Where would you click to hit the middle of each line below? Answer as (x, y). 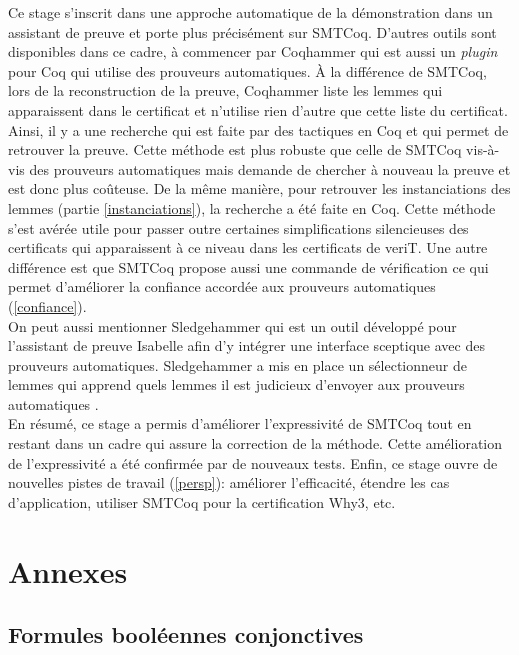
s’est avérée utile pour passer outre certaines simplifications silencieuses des (238, 227)
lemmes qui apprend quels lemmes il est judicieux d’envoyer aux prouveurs (236, 384)
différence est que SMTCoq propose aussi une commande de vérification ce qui (248, 266)
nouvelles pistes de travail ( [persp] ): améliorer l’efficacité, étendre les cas (229, 482)
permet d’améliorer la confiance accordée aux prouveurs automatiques (222, 286)
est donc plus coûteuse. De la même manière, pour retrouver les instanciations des (259, 188)
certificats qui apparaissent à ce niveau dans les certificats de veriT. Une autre (248, 247)
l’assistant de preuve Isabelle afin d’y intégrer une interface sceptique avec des (246, 345)
